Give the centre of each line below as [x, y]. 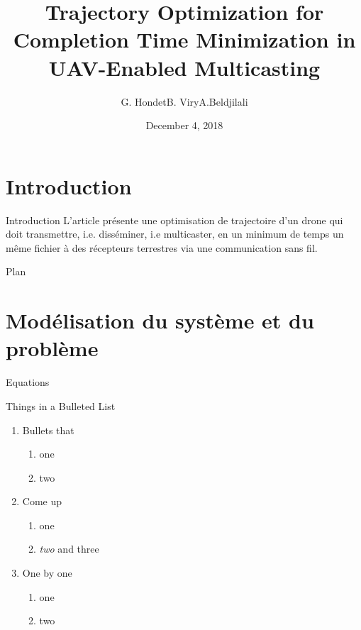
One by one [47, 573]
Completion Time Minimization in [184, 39]
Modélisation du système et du [160, 320]
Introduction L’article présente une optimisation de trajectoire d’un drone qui [174, 220]
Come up [42, 501]
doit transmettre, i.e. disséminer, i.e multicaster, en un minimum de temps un [175, 234]
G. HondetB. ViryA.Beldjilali [184, 101]
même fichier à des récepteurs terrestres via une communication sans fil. [162, 247]
